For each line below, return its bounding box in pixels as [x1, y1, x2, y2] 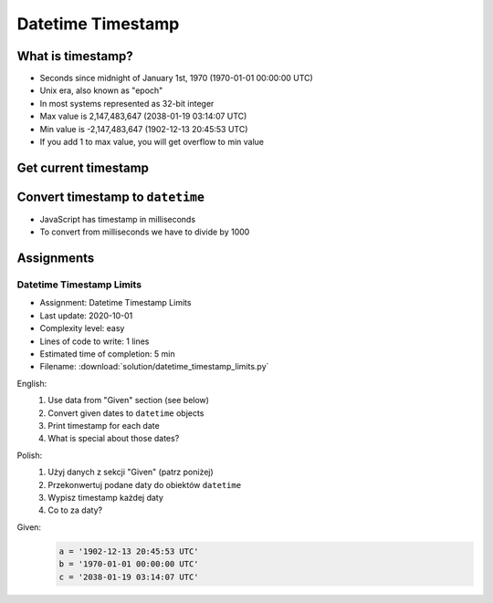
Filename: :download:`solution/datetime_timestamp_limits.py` [39, 361, 269, 372]
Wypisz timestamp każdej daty [47, 492, 164, 503]
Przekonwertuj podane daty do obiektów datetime [47, 479, 242, 490]
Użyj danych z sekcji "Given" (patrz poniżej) [47, 466, 214, 478]
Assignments [16, 251, 95, 266]
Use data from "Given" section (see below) [47, 395, 210, 406]
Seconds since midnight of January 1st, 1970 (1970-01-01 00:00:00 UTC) [39, 73, 314, 84]
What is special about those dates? [47, 433, 180, 444]
